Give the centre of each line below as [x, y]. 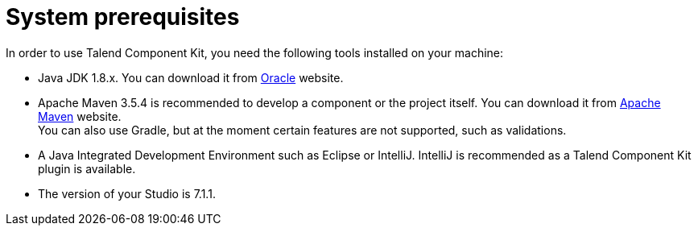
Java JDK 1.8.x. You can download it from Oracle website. [191, 77]
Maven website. [80, 116]
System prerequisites [123, 17]
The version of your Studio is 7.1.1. [127, 193]
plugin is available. [87, 168]
